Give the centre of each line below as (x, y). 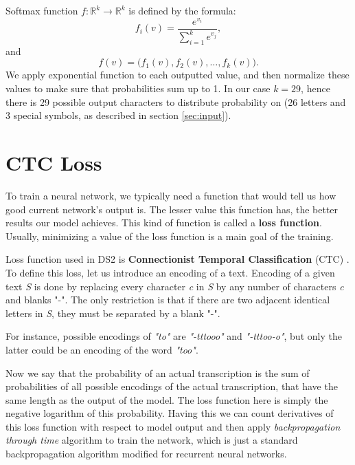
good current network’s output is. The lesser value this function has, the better (172, 209)
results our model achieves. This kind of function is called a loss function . (164, 223)
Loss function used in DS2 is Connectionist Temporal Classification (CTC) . (177, 259)
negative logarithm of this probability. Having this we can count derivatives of (170, 413)
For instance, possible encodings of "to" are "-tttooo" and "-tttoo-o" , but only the (174, 336)
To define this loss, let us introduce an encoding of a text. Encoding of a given (170, 272)
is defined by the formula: (182, 10)
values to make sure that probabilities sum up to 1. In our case (138, 88)
